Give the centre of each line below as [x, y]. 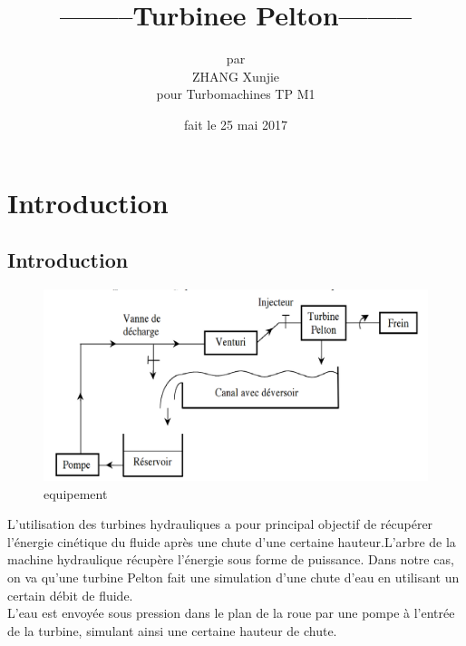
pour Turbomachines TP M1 [236, 94]
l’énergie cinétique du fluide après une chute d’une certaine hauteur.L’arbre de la [232, 541]
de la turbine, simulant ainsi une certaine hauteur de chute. [172, 630]
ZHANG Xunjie [236, 76]
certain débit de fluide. [70, 595]
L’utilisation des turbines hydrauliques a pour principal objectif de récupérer [220, 524]
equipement [76, 493]
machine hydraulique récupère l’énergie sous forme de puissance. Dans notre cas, [231, 559]
